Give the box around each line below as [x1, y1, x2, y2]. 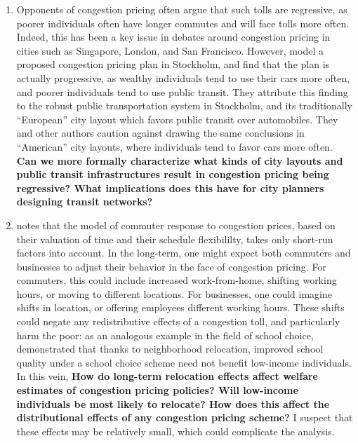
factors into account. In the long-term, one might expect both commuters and [16, 245, 351, 260]
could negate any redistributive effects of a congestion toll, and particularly [16, 314, 340, 329]
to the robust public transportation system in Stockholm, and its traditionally [16, 98, 352, 113]
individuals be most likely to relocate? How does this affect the [16, 396, 330, 411]
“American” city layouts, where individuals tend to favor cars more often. [16, 139, 333, 154]
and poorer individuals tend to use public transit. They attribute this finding [16, 84, 348, 99]
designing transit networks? [16, 194, 153, 209]
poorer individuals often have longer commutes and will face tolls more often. [16, 15, 350, 30]
